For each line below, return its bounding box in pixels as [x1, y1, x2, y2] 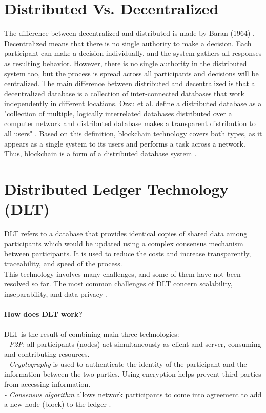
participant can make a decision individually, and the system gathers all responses [4, 48, 262, 58]
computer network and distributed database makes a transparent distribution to [4, 118, 256, 129]
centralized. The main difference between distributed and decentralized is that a [4, 78, 255, 89]
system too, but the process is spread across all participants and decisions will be [4, 68, 259, 78]
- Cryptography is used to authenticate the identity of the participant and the [4, 358, 247, 369]
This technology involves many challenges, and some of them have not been [4, 268, 241, 279]
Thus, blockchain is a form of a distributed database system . [4, 148, 197, 159]
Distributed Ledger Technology [4, 178, 229, 199]
